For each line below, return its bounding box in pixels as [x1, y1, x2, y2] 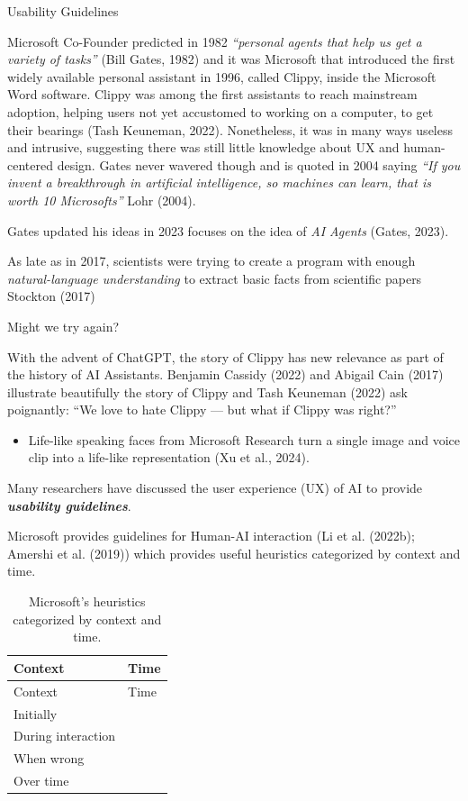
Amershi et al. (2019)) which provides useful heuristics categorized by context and [7, 543, 461, 562]
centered [7, 155, 53, 174]
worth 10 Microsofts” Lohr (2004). [7, 190, 196, 209]
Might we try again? [7, 316, 120, 335]
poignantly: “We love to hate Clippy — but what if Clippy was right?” [7, 400, 397, 419]
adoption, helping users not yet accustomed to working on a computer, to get [7, 102, 434, 121]
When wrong [13, 749, 85, 768]
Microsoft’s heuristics [29, 592, 146, 611]
